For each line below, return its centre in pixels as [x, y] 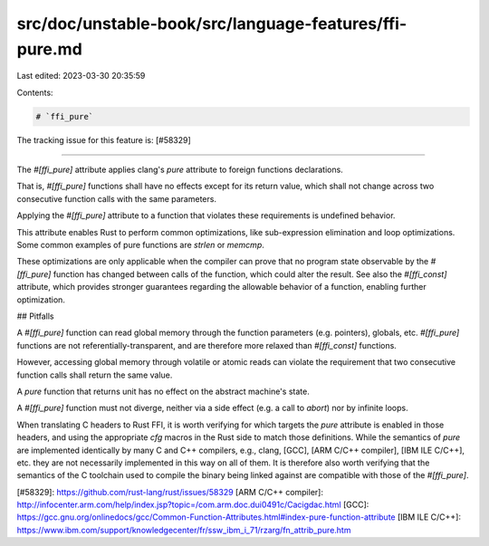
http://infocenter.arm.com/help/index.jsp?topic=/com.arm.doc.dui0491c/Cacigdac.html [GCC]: [193, 505]
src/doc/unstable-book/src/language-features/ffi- [212, 24]
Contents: [35, 92]
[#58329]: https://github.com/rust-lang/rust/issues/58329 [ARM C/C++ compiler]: [170, 492]
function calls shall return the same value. [95, 375]
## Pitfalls [35, 316]
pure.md [50, 49]
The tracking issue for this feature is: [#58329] [104, 139]
